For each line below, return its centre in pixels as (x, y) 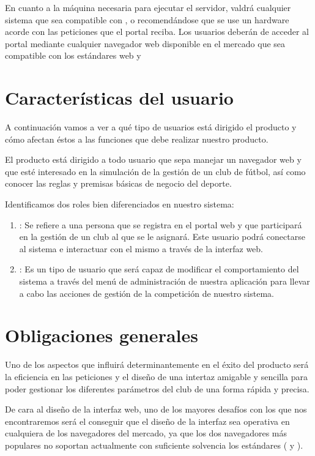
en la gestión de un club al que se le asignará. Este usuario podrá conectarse (162, 237)
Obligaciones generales (102, 335)
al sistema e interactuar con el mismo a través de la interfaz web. (141, 248)
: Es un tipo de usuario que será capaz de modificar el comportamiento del (159, 269)
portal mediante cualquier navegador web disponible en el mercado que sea (145, 43)
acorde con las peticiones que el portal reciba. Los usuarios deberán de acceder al (157, 32)
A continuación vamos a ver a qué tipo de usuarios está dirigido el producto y (151, 127)
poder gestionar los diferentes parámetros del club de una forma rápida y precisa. (157, 388)
